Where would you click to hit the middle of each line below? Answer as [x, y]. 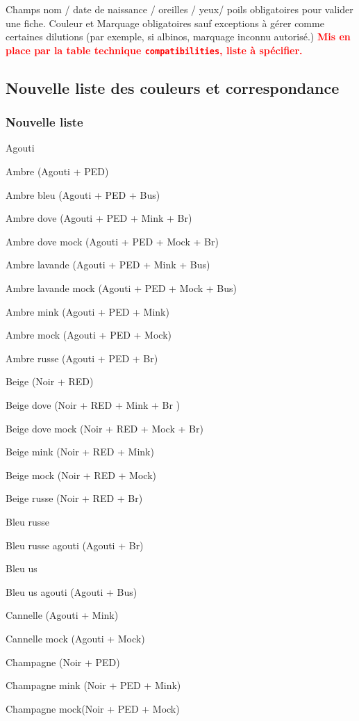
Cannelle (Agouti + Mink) [62, 615]
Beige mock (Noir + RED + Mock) [81, 475]
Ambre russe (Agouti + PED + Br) [82, 358]
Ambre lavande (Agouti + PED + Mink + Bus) [108, 265]
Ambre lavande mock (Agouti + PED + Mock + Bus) [121, 288]
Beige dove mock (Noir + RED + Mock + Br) [105, 428]
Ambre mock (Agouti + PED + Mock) [89, 335]
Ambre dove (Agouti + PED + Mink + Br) [99, 218]
